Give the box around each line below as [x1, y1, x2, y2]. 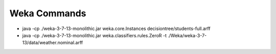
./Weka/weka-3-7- [168, 32, 207, 38]
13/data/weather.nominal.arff [22, 40, 83, 46]
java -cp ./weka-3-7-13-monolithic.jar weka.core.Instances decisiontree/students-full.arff [22, 25, 211, 32]
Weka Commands [9, 8, 86, 19]
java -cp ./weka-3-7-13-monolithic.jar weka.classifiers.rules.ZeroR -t [22, 32, 167, 38]
